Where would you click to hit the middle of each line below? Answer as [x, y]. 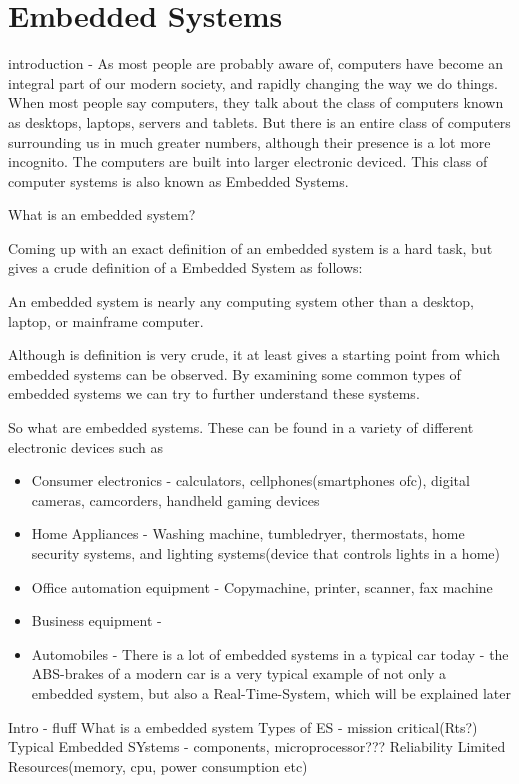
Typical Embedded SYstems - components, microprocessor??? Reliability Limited [257, 746]
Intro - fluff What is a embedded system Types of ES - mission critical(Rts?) [243, 726]
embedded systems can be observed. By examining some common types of [234, 373]
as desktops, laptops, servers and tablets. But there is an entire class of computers [259, 121]
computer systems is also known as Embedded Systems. [178, 180]
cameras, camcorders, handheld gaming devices [175, 499]
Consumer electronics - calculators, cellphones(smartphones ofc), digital [250, 480]
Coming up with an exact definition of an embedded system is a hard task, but [250, 247]
